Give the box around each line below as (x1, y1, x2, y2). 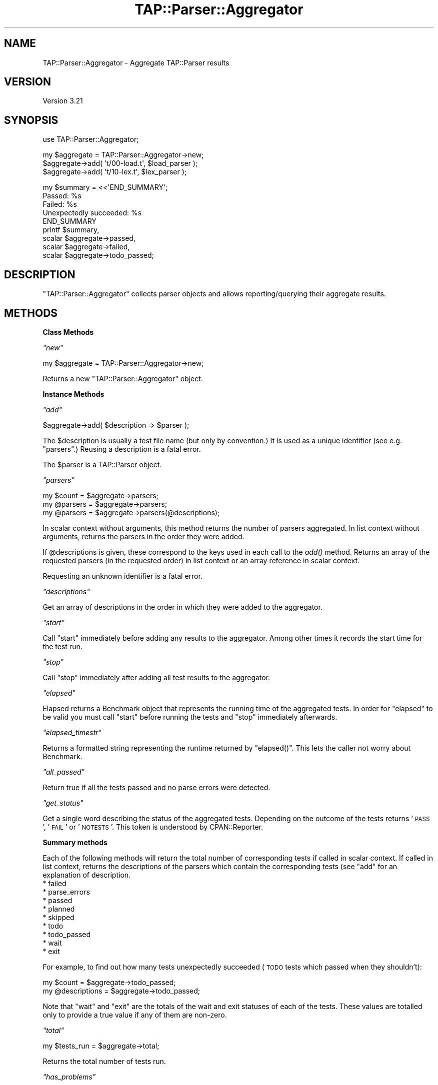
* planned (42, 904, 75, 913)
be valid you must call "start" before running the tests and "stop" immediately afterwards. (42, 712, 337, 721)
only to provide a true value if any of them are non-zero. (42, 1010, 227, 1019)
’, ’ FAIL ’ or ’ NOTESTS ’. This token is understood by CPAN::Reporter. (42, 822, 263, 831)
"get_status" (42, 798, 83, 807)
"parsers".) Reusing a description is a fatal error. (42, 444, 201, 453)
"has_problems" (42, 1072, 96, 1081)
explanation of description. (42, 870, 131, 879)
